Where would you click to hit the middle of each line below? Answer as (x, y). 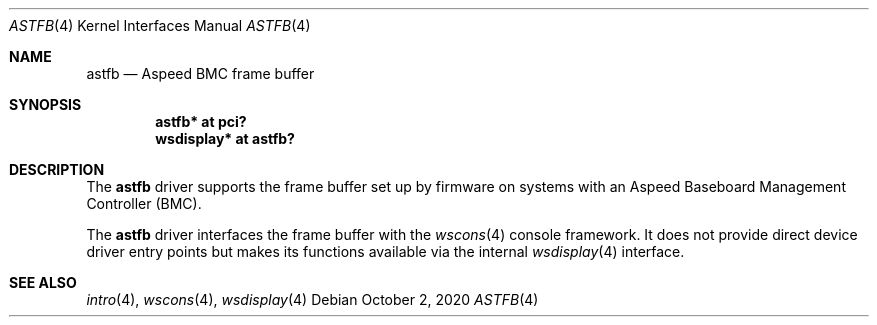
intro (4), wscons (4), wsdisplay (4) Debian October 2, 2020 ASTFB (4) (312, 299)
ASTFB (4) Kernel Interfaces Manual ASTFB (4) (160, 25)
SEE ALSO (43, 282)
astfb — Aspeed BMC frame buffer (200, 73)
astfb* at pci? (201, 121)
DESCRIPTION (57, 169)
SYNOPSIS (45, 104)
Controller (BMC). (144, 203)
